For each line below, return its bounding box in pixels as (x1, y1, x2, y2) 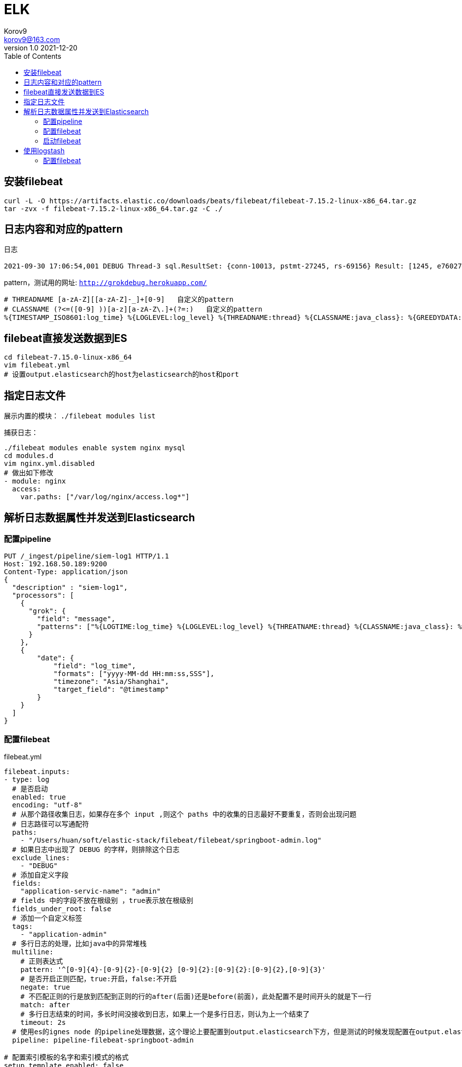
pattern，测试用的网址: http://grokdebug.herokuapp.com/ (4, 278, 207, 287)
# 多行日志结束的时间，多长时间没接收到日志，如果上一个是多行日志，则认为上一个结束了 (20, 1010, 310, 1018)
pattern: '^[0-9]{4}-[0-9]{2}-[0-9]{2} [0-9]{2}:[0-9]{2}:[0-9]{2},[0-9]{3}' (20, 966, 326, 974)
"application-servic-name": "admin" (20, 887, 161, 896)
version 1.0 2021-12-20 (4, 43, 78, 52)
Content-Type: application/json (4, 568, 128, 576)
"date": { (37, 654, 74, 662)
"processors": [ (12, 591, 74, 600)
